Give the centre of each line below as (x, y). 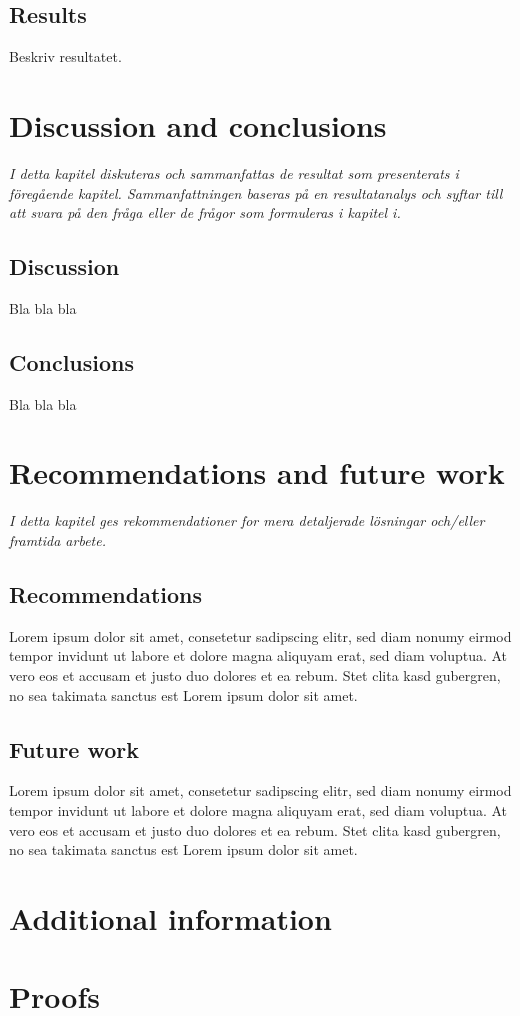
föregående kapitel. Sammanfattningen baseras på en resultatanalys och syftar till (256, 192)
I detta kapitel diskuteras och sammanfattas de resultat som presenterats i (234, 172)
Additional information (170, 917)
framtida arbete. (57, 540)
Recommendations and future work (257, 472)
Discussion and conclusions (198, 124)
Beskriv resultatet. (65, 56)
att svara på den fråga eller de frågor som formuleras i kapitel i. (205, 212)
